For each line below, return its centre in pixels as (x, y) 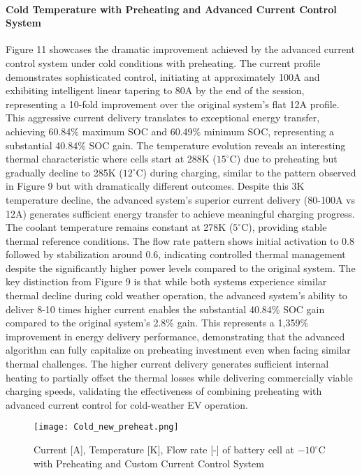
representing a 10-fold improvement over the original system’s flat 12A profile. (173, 104)
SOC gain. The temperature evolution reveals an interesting (217, 145)
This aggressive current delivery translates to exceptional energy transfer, (163, 118)
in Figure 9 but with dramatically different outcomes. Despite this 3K (155, 186)
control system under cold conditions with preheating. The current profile (163, 62)
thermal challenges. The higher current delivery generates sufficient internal (167, 364)
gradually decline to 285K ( (64, 172)
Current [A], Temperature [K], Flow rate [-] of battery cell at (164, 450)
